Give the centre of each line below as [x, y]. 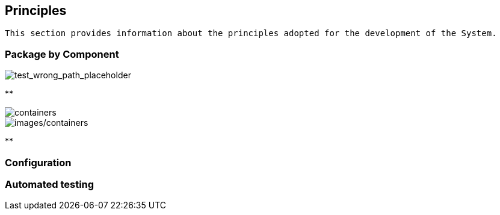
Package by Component [62, 54]
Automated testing [50, 184]
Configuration [38, 162]
